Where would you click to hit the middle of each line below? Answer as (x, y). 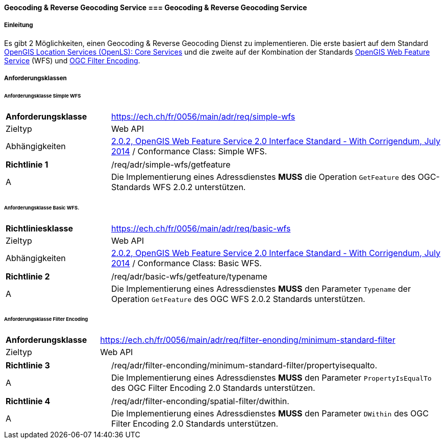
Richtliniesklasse (39, 228)
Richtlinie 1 (27, 164)
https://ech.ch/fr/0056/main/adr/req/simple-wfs (203, 116)
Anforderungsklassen (35, 78)
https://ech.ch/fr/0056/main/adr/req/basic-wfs (201, 228)
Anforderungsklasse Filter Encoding (46, 319)
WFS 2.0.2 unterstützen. (199, 187)
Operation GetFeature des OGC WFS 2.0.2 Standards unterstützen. (238, 299)
